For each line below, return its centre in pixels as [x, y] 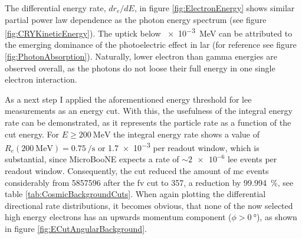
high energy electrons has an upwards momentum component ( [118, 217]
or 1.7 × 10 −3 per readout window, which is [178, 147]
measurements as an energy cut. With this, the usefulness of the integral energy [149, 111]
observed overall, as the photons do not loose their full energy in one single [140, 68]
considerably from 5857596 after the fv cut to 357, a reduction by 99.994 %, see [149, 182]
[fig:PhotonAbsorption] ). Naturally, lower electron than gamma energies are [141, 56]
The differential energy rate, [55, 8]
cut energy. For [32, 134]
